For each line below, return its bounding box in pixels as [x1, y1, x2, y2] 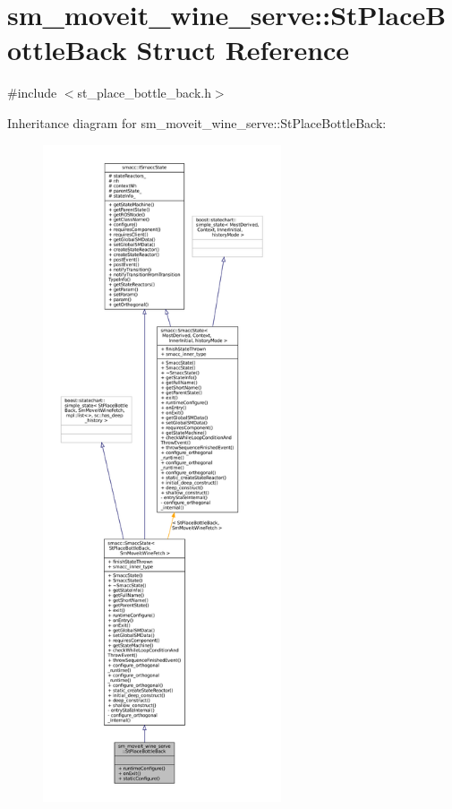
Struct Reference [136, 31, 350, 68]
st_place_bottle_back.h [77, 83, 211, 102]
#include [7, 83, 57, 102]
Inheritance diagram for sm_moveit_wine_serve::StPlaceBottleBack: [7, 113, 387, 132]
